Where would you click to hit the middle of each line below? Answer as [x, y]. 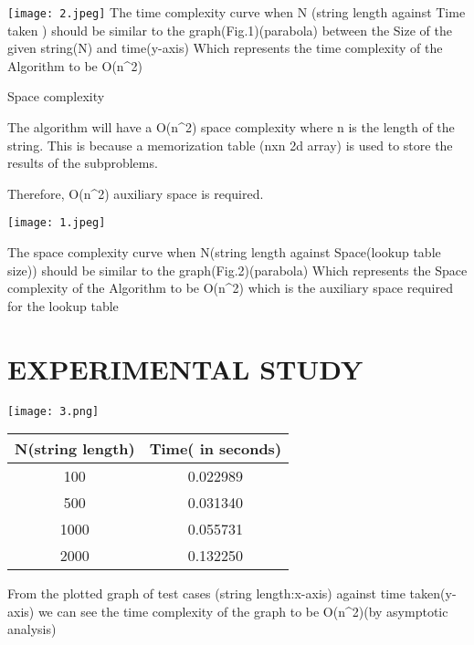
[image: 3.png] [53, 411]
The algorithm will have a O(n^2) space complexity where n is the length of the [231, 127]
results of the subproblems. [83, 163]
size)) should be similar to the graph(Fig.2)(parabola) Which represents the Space [237, 270]
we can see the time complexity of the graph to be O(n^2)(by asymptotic [243, 611]
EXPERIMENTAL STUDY [185, 368]
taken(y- [433, 593]
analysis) [32, 629]
